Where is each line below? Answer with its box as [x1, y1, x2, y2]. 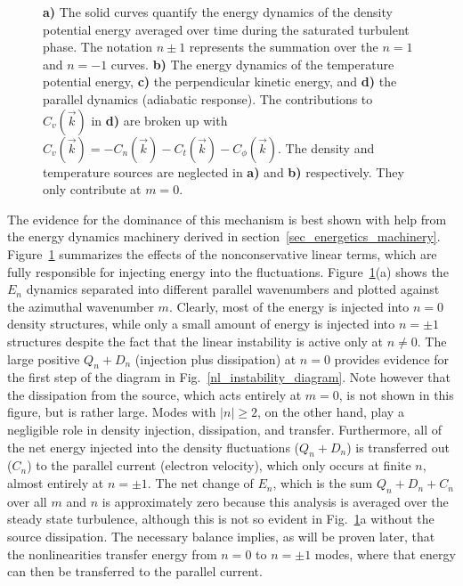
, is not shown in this [338, 385, 454, 403]
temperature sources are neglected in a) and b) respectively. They [43, 162, 404, 181]
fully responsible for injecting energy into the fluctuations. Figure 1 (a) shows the [7, 262, 449, 281]
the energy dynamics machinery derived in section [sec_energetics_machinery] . [7, 227, 441, 246]
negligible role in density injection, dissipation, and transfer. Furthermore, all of [7, 420, 443, 439]
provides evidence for [334, 349, 450, 368]
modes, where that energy [314, 544, 456, 563]
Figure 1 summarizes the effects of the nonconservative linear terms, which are [7, 244, 437, 263]
